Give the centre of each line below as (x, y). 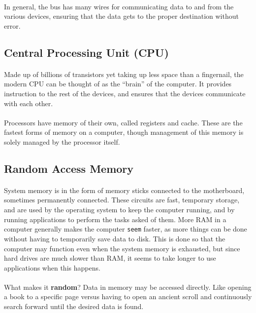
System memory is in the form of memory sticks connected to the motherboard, (124, 190)
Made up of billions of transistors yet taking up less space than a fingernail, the (124, 74)
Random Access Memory (69, 168)
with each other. (29, 103)
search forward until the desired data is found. (74, 306)
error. (12, 25)
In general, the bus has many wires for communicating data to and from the (119, 6)
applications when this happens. (52, 267)
